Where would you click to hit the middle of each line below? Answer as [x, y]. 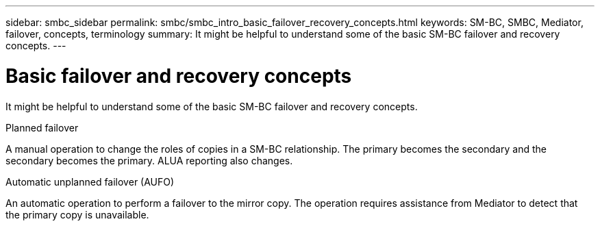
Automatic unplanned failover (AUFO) [90, 181]
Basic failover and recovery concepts [179, 76]
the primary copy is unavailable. [77, 214]
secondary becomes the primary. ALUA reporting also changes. [149, 160]
